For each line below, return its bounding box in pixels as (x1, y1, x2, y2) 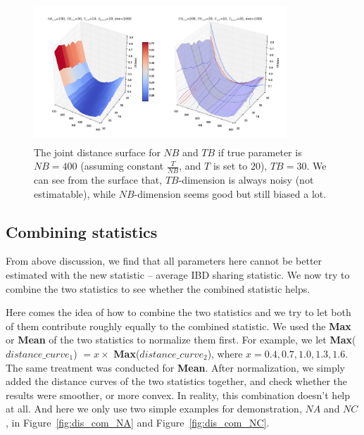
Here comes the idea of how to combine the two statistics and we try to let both (6, 305, 351, 320)
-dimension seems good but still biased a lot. (134, 186, 327, 201)
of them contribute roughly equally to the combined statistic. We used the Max (6, 318, 351, 333)
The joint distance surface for (34, 144, 161, 159)
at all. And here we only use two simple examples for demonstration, (6, 401, 302, 416)
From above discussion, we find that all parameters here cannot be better (6, 253, 322, 268)
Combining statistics (6, 220, 158, 242)
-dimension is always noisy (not (178, 172, 314, 187)
